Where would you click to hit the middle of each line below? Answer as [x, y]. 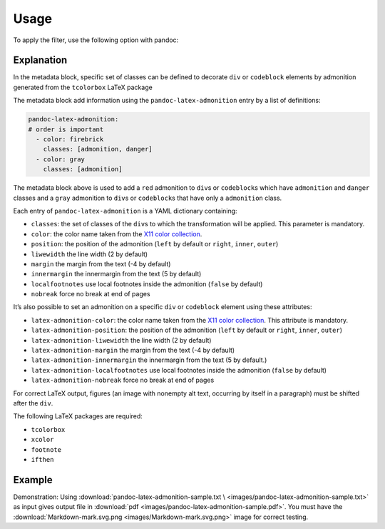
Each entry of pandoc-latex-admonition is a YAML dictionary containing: [125, 211]
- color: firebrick [70, 139]
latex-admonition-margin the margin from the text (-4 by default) [133, 351]
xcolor [42, 440]
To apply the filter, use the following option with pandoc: [96, 40]
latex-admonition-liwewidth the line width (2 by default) [121, 340]
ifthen [42, 459]
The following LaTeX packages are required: [78, 416]
